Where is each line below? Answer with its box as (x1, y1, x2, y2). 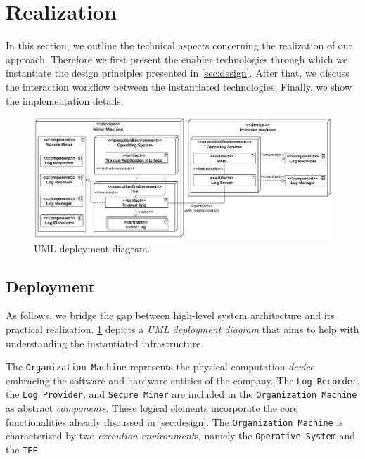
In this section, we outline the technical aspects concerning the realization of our (6, 38, 353, 53)
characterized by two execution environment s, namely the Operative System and (6, 428, 355, 443)
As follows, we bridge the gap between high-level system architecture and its (6, 308, 335, 323)
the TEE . (6, 441, 41, 456)
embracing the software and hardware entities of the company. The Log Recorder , (6, 373, 360, 387)
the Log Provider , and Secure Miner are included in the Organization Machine (6, 387, 357, 401)
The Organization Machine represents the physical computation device (6, 359, 314, 374)
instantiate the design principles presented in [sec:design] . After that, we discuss (6, 65, 350, 80)
